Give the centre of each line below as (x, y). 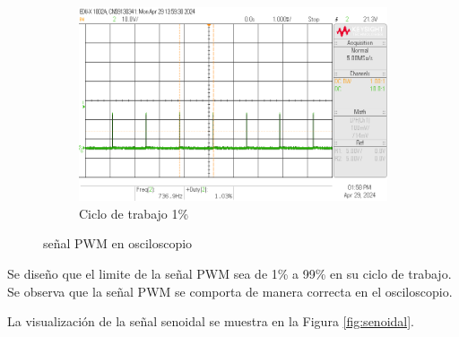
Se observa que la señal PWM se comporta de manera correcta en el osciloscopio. (230, 291)
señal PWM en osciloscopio (118, 243)
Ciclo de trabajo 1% (134, 213)
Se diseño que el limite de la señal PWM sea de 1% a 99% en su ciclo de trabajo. (229, 274)
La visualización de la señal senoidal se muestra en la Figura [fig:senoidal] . (211, 321)
